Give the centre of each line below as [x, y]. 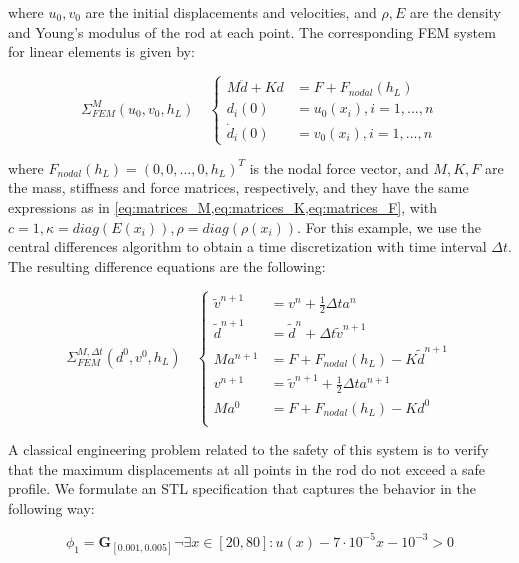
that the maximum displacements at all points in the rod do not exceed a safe [247, 468]
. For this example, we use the [389, 226]
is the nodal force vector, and [339, 167]
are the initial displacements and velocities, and [231, 12]
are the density [455, 12]
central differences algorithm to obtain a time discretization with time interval [247, 246]
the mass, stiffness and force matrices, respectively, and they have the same [238, 187]
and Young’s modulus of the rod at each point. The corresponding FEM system [252, 31]
